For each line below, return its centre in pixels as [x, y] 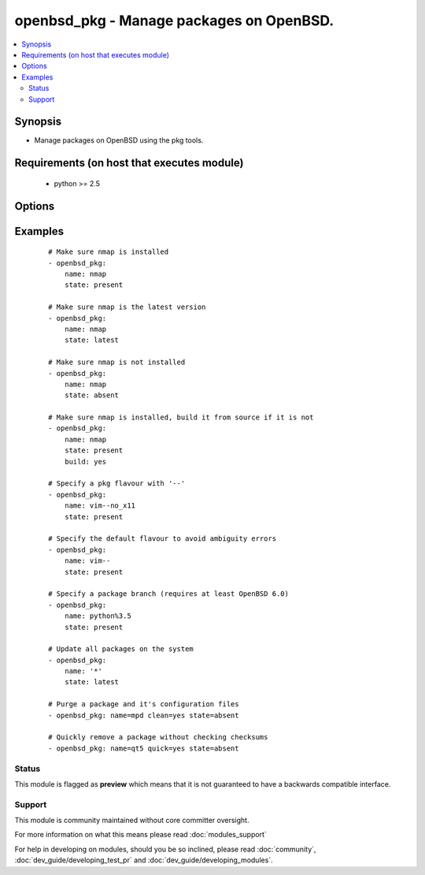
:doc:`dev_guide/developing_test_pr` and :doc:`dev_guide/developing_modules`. [144, 860]
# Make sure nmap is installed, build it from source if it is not [181, 417]
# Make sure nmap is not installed [117, 362]
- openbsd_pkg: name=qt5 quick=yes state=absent [144, 748]
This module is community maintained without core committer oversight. [132, 821]
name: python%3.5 [98, 616]
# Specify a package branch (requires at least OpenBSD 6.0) [168, 594]
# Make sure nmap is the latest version [127, 307]
